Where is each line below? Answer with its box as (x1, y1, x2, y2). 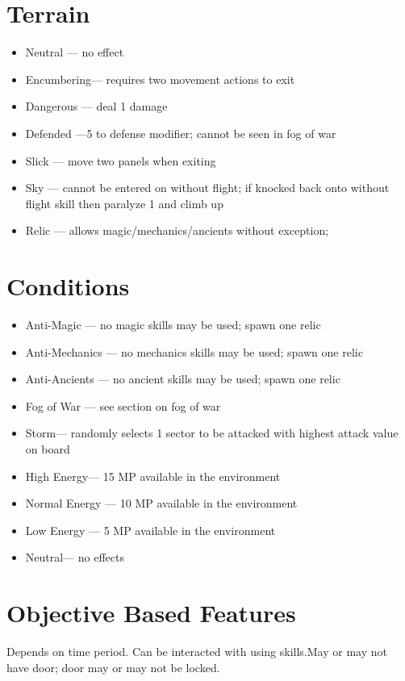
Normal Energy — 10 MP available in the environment (25, 495, 298, 512)
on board (25, 440, 70, 457)
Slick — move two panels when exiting (25, 152, 216, 169)
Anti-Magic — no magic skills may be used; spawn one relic (25, 316, 321, 332)
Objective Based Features (6, 596, 296, 629)
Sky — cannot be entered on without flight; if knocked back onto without (25, 179, 390, 196)
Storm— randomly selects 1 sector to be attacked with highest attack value (25, 424, 399, 441)
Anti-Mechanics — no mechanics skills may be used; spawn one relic (25, 343, 363, 360)
